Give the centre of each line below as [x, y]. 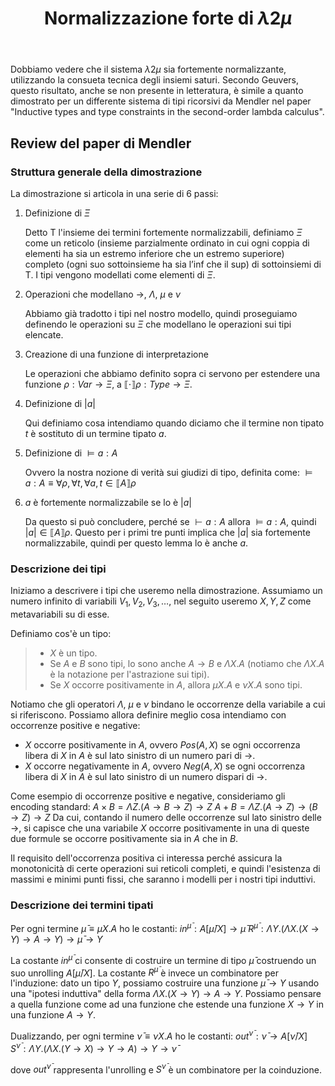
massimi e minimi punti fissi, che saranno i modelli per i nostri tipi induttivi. [163, 879]
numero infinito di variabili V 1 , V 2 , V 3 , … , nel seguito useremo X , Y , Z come [161, 602]
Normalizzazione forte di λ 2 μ [168, 18]
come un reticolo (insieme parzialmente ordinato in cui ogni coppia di [167, 243]
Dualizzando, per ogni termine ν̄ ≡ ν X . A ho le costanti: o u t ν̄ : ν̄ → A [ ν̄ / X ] [159, 1035]
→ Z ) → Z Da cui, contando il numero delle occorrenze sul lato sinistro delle [166, 817]
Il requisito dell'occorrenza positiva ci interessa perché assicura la [146, 858]
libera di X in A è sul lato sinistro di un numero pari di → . [140, 755]
